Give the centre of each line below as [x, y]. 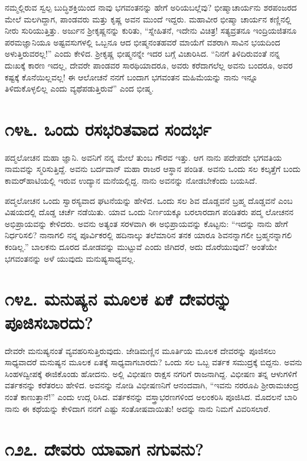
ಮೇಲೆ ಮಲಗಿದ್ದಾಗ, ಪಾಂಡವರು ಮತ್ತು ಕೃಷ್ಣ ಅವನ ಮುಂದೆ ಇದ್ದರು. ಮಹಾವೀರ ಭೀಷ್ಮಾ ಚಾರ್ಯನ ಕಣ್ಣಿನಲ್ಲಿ [148, 19]
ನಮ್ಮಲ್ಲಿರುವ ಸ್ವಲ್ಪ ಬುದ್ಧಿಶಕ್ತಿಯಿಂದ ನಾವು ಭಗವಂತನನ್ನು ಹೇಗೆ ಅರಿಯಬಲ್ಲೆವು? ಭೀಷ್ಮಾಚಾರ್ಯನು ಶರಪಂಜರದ [151, 7]
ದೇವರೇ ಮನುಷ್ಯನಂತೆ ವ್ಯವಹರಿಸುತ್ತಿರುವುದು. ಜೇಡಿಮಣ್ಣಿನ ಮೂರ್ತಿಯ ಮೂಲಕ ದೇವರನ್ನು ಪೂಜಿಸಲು [141, 350]
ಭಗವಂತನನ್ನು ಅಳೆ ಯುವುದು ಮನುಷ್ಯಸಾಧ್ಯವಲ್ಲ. [70, 258]
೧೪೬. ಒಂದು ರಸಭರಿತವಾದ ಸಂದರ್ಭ [108, 129]
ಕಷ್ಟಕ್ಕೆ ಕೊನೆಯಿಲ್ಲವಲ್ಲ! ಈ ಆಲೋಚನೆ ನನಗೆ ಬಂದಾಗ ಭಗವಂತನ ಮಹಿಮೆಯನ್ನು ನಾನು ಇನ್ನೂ [131, 77]
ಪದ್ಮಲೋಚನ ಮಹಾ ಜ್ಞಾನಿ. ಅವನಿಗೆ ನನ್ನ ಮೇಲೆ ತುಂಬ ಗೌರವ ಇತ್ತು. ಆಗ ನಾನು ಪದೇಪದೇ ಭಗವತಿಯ [143, 157]
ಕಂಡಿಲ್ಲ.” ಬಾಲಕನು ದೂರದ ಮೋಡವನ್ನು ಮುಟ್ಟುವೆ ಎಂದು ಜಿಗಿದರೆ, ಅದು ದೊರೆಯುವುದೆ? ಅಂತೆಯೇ [141, 247]
